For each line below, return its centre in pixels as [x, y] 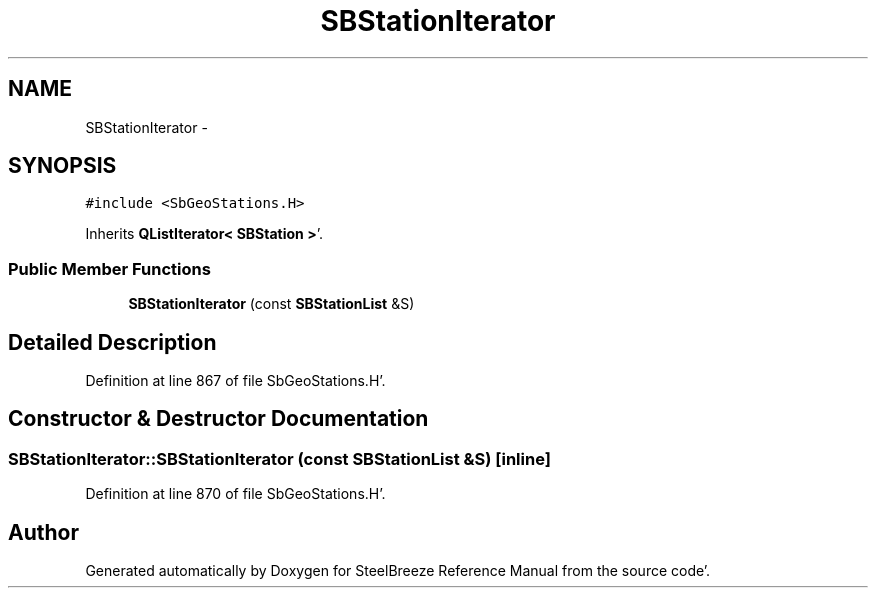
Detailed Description [112, 342]
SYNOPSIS [62, 166]
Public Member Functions [109, 268]
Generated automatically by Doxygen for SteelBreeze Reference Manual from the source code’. [398, 571]
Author [43, 532]
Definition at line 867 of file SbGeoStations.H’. [235, 381]
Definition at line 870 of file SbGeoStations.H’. [235, 494]
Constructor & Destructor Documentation [218, 419]
